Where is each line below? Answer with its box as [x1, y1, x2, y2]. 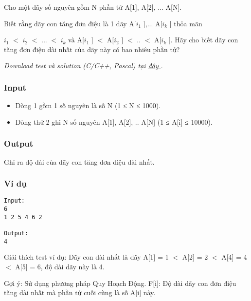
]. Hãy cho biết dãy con [168, 35, 238, 45]
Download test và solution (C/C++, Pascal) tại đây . [4, 60, 163, 71]
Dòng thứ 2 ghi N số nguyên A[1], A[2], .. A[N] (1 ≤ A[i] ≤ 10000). [15, 116, 213, 127]
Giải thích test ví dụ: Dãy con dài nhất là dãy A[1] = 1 [4, 252, 169, 262]
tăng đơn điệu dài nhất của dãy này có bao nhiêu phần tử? [4, 44, 180, 54]
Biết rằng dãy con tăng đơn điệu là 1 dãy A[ [4, 18, 136, 28]
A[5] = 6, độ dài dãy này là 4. [15, 261, 105, 271]
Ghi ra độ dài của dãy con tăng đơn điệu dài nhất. [4, 156, 155, 167]
